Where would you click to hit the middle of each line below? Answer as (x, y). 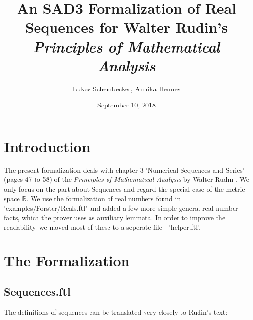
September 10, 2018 (126, 105)
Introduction (47, 146)
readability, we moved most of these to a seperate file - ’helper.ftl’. (102, 227)
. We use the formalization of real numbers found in (104, 198)
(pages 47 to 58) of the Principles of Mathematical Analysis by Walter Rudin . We (126, 179)
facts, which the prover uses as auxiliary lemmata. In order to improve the (115, 217)
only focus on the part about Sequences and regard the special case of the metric (125, 189)
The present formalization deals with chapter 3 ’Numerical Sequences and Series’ (124, 169)
